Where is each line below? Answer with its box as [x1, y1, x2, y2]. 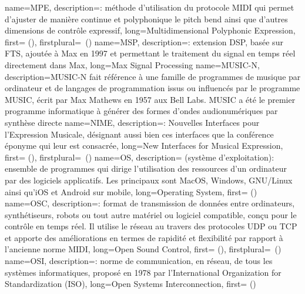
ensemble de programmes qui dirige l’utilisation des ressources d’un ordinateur [5, 162, 287, 175]
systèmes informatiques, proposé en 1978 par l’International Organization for [5, 266, 281, 278]
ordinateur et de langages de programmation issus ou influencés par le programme [5, 82, 300, 94]
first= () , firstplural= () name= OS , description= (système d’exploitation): [5, 151, 274, 163]
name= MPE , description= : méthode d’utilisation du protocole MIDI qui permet [5, 1, 294, 13]
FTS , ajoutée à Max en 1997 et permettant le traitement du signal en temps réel [5, 47, 296, 59]
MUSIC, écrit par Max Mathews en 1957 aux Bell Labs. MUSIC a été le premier [5, 93, 296, 105]
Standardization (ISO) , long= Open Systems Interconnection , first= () [5, 278, 256, 290]
